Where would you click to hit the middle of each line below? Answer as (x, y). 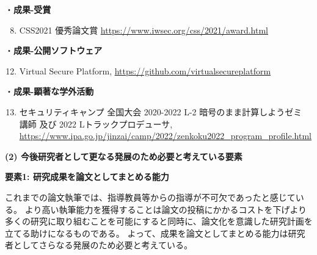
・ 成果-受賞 (28, 9)
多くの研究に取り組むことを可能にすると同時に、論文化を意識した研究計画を (159, 221)
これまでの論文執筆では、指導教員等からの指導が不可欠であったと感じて (150, 197)
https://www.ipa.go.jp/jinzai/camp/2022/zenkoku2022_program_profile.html (166, 136)
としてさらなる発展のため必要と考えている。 (103, 245)
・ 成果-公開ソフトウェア (54, 50)
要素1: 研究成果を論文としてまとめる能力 (87, 177)
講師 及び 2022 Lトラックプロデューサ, (96, 124)
